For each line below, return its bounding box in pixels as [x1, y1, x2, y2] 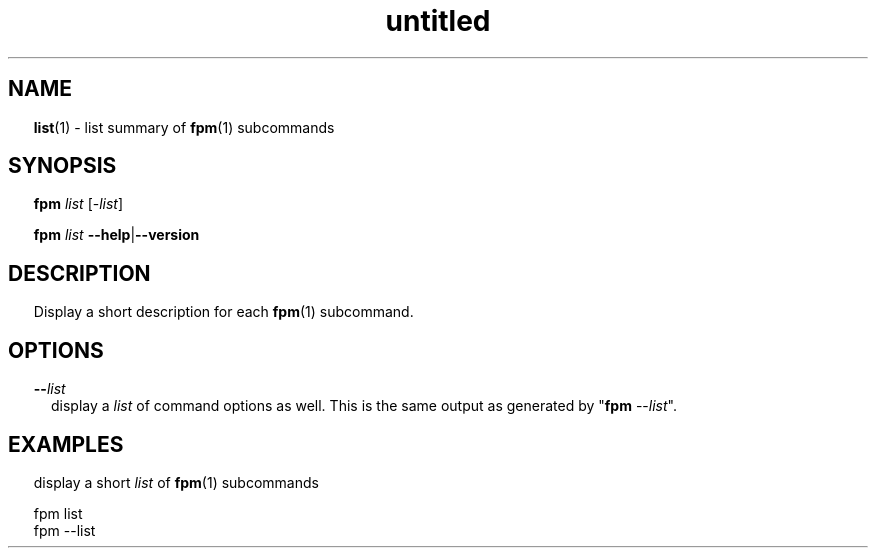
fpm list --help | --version [33, 226, 200, 244]
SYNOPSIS [8, 153, 117, 179]
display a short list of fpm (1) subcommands [33, 473, 319, 491]
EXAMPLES [8, 431, 124, 457]
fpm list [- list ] [33, 195, 124, 213]
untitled [385, 4, 491, 38]
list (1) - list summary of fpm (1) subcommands [33, 118, 335, 136]
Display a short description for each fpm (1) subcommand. [33, 303, 414, 321]
